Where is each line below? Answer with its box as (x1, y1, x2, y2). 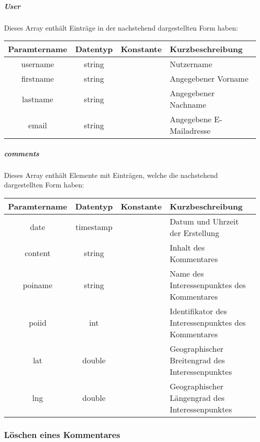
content (24, 247, 50, 259)
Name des (169, 267, 204, 279)
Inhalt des (169, 241, 205, 253)
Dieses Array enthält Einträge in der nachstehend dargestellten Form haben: (4, 22, 238, 33)
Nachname (169, 99, 206, 111)
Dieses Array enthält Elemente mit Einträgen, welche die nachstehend (4, 169, 218, 180)
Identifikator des (169, 305, 227, 317)
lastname (22, 93, 53, 105)
